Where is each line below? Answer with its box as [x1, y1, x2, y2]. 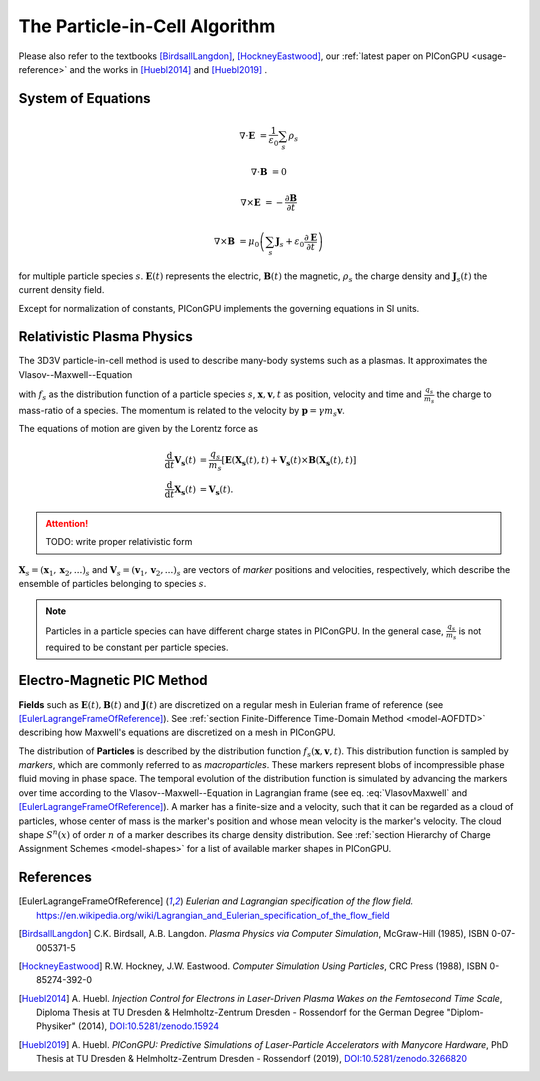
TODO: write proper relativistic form [45, 536, 193, 548]
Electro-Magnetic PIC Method [18, 672, 209, 689]
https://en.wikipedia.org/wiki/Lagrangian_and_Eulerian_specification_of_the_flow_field [36, 909, 390, 921]
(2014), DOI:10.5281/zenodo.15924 [77, 1020, 220, 1032]
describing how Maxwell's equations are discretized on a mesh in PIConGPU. [18, 726, 336, 739]
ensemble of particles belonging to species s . [18, 578, 207, 590]
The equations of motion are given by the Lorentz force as [18, 423, 259, 435]
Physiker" [36, 1020, 76, 1032]
